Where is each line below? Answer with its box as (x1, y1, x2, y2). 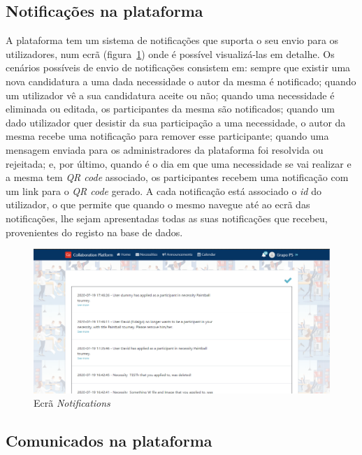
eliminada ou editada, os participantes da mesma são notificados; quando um (6, 101, 335, 116)
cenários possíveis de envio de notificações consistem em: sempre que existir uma (6, 60, 351, 75)
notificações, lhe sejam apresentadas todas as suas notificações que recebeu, (6, 210, 328, 225)
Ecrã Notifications (34, 396, 110, 410)
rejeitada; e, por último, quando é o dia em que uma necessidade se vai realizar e (6, 156, 352, 171)
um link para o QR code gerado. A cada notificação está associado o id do (6, 183, 321, 198)
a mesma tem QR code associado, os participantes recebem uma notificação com (6, 170, 349, 185)
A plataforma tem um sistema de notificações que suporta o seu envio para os (6, 33, 339, 48)
